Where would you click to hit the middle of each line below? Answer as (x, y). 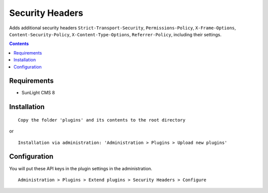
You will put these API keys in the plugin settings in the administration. (81, 168)
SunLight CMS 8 (38, 93)
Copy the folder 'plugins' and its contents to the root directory (102, 120)
